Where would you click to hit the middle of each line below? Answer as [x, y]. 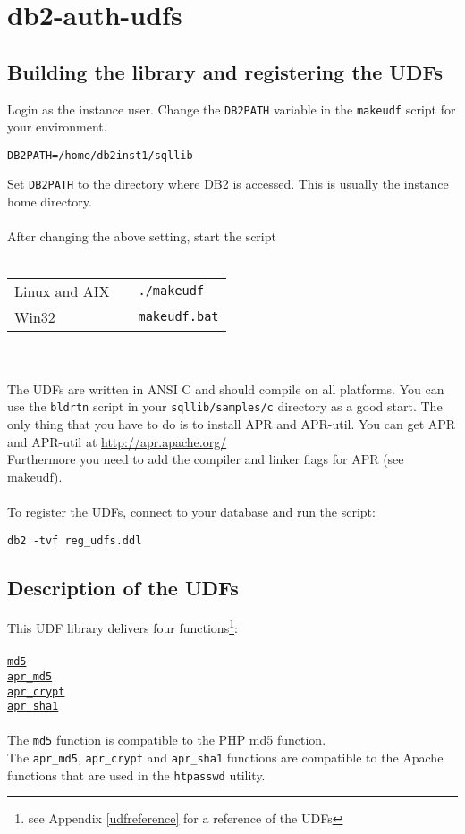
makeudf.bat [178, 317]
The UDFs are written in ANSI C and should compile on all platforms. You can [226, 388]
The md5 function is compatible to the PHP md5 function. [167, 740]
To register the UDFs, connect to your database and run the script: [191, 511]
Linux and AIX [62, 291]
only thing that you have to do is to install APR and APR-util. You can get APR [232, 423]
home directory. [50, 202]
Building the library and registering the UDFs [225, 71]
